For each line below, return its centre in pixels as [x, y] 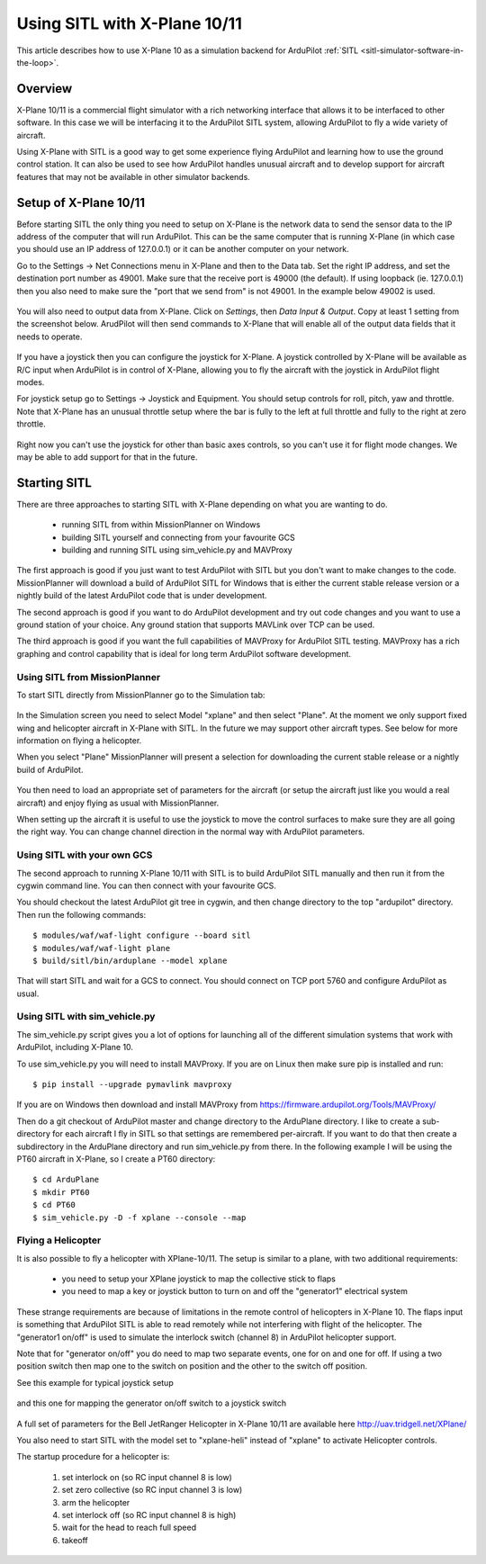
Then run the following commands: [81, 914]
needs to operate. [49, 337]
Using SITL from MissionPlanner [89, 677]
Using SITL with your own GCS [85, 855]
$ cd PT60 [54, 1205]
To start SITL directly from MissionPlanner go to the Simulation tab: [141, 695]
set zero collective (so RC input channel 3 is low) [152, 1490]
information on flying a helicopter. [79, 741]
